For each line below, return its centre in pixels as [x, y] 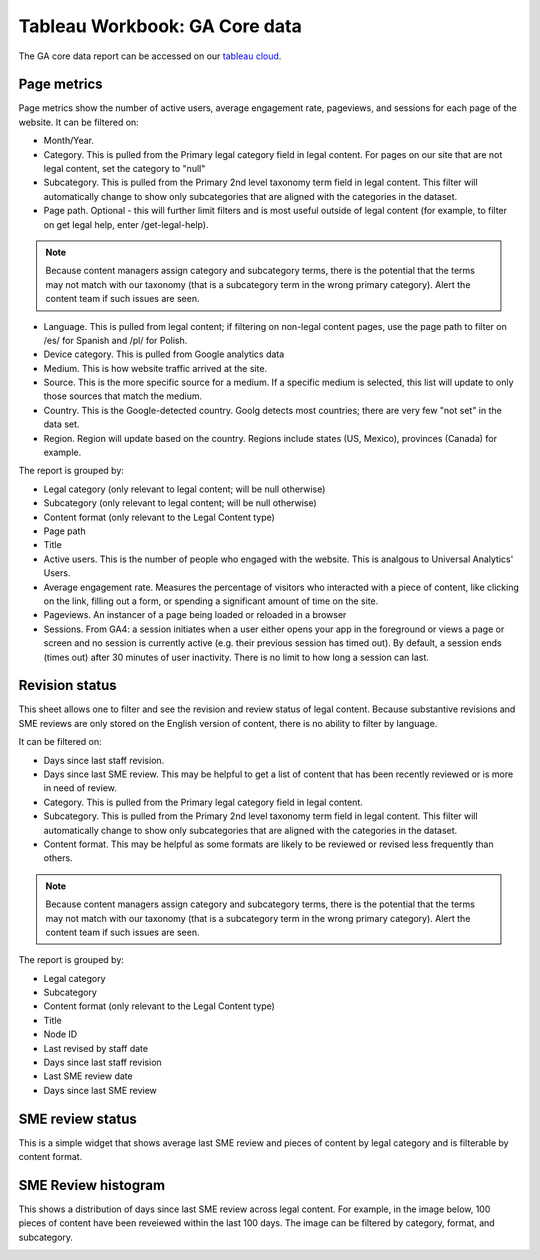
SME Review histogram [91, 1185]
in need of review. [80, 788]
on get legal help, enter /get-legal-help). [126, 224]
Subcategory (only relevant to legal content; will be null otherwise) [180, 503]
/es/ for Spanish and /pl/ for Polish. [115, 340]
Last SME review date [88, 1076]
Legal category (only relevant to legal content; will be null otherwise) [184, 489]
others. [58, 858]
